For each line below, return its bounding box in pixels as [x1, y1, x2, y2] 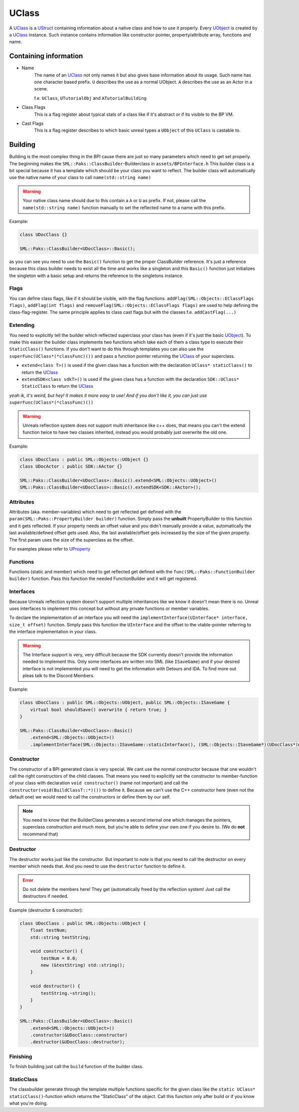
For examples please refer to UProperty [9, 546, 91, 552]
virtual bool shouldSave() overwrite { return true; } [30, 707, 167, 712]
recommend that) [22, 831, 58, 837]
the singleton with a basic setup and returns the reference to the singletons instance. [9, 273, 184, 278]
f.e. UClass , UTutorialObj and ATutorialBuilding [34, 95, 147, 101]
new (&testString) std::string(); [40, 962, 125, 968]
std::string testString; [30, 934, 91, 940]
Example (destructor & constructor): [9, 907, 83, 913]
